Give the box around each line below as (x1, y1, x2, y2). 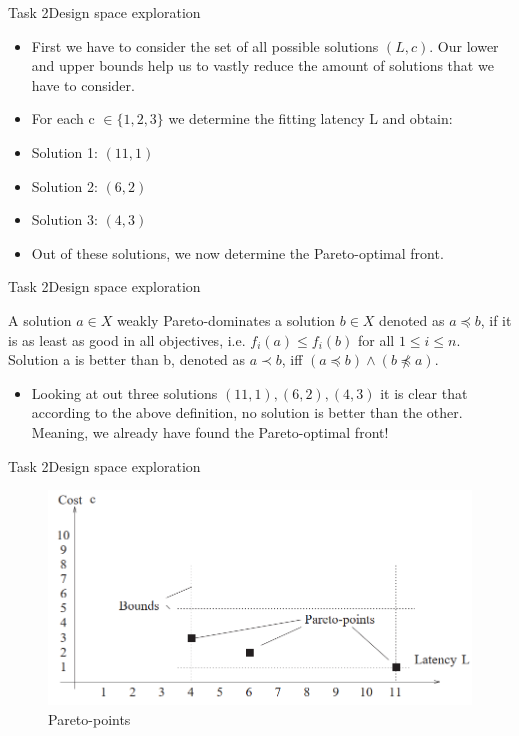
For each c (31, 108, 95, 129)
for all (358, 329, 395, 350)
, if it (480, 309, 512, 330)
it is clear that (380, 382, 468, 403)
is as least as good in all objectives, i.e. (8, 329, 246, 350)
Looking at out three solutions (31, 382, 218, 403)
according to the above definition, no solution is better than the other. (31, 402, 463, 423)
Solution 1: (31, 141, 98, 162)
